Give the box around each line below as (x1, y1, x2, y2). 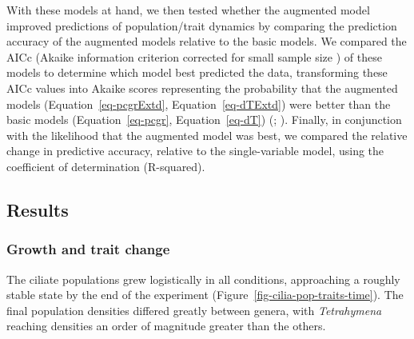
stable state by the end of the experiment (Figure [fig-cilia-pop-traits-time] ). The (6, 286, 404, 303)
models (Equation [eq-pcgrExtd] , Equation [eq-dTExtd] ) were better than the (6, 95, 391, 112)
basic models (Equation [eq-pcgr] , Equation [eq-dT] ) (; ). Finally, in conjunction (6, 111, 402, 128)
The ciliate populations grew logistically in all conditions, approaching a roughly (6, 270, 400, 287)
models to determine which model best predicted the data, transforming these (6, 64, 388, 81)
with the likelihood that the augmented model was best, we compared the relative (6, 126, 408, 143)
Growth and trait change (6, 239, 170, 259)
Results (6, 197, 69, 221)
